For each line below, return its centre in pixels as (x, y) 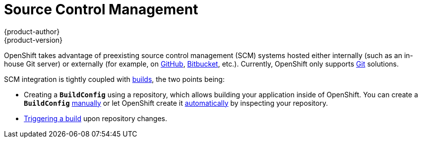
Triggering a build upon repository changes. (96, 118)
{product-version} (33, 40)
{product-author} (32, 31)
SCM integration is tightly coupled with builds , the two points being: (114, 79)
